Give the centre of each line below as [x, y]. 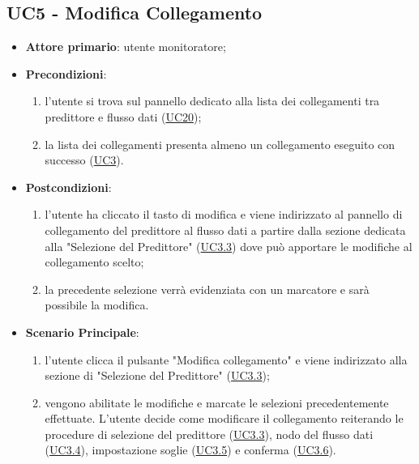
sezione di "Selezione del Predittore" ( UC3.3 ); [157, 375]
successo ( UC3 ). [84, 160]
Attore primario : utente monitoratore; [126, 47]
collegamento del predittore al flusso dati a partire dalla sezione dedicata [225, 230]
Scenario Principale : [82, 332]
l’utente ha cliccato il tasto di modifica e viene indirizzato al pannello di [224, 214]
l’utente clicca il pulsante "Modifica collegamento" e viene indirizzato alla [226, 359]
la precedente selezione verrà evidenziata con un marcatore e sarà [207, 289]
